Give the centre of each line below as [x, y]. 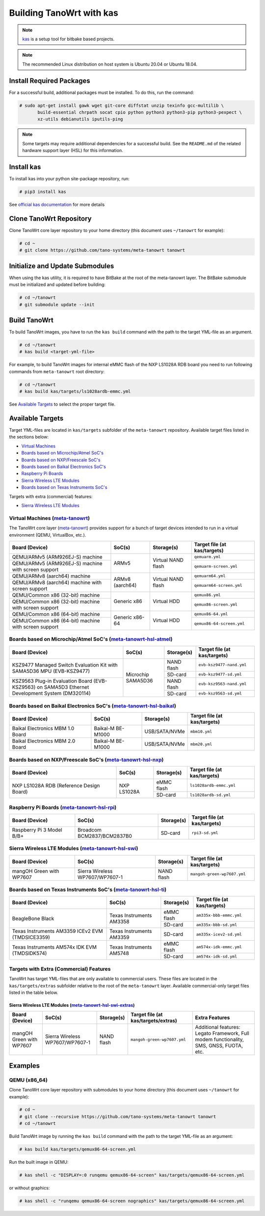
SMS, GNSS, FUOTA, [219, 1046]
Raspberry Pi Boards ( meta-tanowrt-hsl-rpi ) [63, 807]
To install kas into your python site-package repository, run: [69, 179]
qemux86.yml [207, 595]
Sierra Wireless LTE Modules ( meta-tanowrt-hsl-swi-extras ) [72, 1005]
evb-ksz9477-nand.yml [223, 665]
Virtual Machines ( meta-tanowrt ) [50, 518]
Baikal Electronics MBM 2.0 [44, 741]
